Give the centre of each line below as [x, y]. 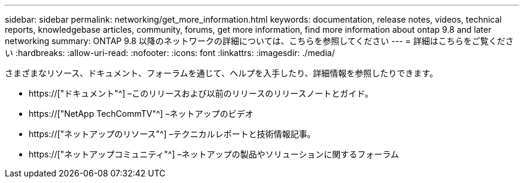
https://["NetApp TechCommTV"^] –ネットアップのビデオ [141, 114]
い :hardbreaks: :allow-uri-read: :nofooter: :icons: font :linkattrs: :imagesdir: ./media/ [170, 53]
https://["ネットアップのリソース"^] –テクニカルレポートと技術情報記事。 [172, 134]
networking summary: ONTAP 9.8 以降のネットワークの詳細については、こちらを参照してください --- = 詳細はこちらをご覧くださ [259, 41]
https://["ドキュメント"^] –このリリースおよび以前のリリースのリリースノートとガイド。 [201, 93]
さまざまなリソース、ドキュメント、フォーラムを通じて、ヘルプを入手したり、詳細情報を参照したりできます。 [221, 73]
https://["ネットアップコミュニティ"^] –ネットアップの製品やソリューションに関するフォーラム [214, 154]
